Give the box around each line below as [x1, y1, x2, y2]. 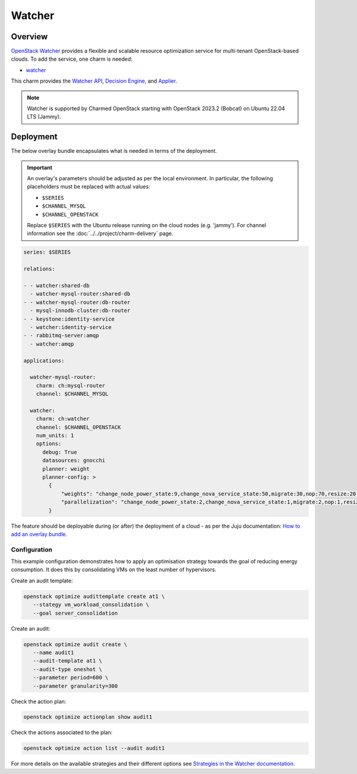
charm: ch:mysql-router [36, 382, 105, 389]
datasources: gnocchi [42, 457, 105, 464]
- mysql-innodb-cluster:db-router [30, 307, 131, 314]
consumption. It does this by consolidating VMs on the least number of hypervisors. [11, 566, 217, 574]
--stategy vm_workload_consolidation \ [33, 601, 149, 608]
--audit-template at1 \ [33, 657, 102, 665]
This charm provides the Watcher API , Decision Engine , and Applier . [11, 77, 178, 84]
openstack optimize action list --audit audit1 [23, 745, 165, 752]
